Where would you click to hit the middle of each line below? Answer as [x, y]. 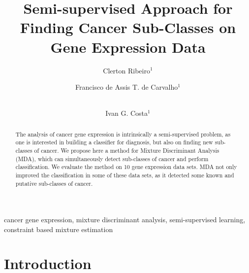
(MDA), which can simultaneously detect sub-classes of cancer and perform [112, 158]
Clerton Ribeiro [126, 70]
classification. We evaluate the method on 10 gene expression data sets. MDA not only [126, 167]
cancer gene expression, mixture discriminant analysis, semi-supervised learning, [125, 220]
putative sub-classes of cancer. [54, 183]
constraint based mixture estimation [59, 229]
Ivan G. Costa [127, 113]
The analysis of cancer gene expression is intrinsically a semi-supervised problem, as [123, 134]
